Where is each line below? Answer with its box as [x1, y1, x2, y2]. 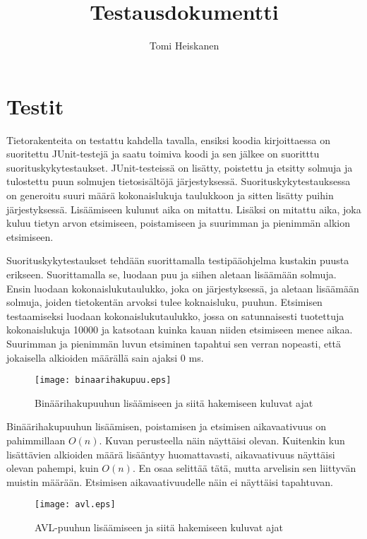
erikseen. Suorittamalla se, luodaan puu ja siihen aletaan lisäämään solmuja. [6, 267, 337, 281]
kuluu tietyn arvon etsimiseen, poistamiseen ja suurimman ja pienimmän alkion [6, 215, 350, 230]
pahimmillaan [6, 433, 66, 447]
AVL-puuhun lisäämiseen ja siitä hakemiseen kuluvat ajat [35, 520, 284, 535]
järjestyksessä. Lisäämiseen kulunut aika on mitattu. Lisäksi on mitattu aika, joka [6, 201, 361, 216]
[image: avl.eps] [35, 499, 116, 510]
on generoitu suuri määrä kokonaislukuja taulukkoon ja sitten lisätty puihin [6, 188, 334, 203]
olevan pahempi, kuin [6, 461, 99, 475]
